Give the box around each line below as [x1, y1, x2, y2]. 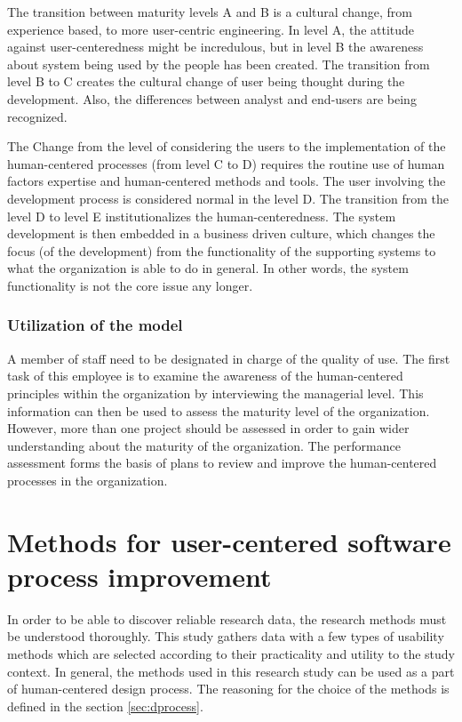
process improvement [7, 558, 272, 594]
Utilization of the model [7, 314, 183, 336]
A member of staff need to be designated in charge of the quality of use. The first [7, 349, 450, 367]
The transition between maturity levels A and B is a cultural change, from [7, 3, 412, 20]
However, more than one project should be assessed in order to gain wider [7, 419, 410, 437]
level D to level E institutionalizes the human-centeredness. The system [7, 206, 396, 225]
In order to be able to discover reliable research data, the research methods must [7, 609, 447, 628]
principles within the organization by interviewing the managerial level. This [7, 383, 424, 402]
